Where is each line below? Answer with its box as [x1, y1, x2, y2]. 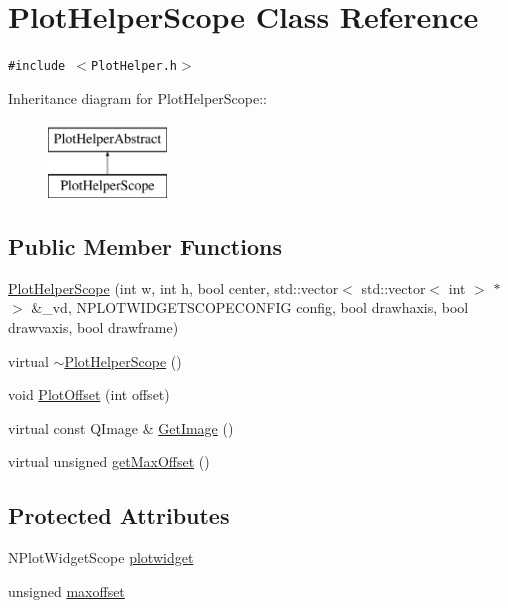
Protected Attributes [8, 500, 230, 531]
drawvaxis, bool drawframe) [8, 316, 179, 337]
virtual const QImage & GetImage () [8, 417, 234, 438]
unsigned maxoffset [8, 580, 125, 601]
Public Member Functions [8, 230, 282, 261]
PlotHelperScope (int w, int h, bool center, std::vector [8, 277, 339, 298]
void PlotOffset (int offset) [8, 384, 170, 405]
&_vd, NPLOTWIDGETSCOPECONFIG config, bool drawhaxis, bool [31, 297, 469, 318]
